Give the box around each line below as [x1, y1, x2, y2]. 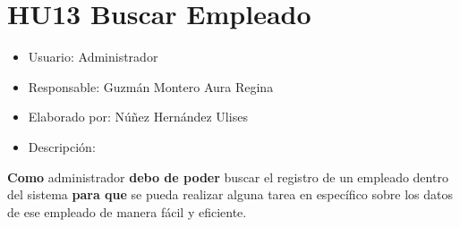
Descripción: [28, 137, 96, 156]
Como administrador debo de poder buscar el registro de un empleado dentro [7, 167, 448, 186]
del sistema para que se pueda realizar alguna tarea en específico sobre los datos [7, 185, 454, 204]
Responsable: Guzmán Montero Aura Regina [28, 77, 274, 96]
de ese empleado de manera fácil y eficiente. [7, 202, 247, 221]
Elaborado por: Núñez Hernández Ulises [28, 107, 248, 126]
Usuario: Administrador [28, 47, 158, 66]
